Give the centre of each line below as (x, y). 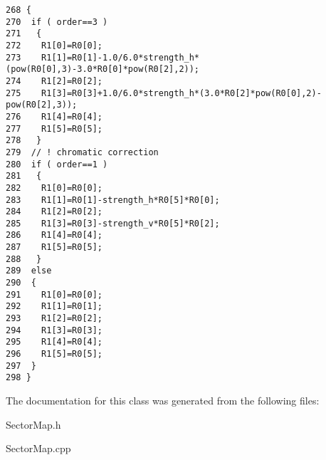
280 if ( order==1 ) (57, 164)
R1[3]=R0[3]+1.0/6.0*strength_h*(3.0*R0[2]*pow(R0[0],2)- (182, 93)
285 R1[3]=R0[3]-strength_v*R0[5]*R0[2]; (113, 223)
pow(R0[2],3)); (42, 105)
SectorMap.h (33, 424)
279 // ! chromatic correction (82, 152)
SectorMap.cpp (38, 448)
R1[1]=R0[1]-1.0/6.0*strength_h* (121, 57)
